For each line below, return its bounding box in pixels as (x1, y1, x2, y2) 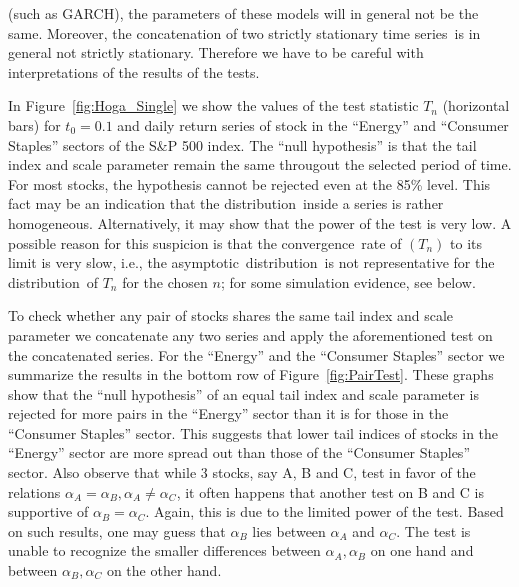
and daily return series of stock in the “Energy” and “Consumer (117, 114, 509, 135)
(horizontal (442, 95, 510, 116)
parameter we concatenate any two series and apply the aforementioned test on (8, 324, 493, 345)
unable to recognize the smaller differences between (8, 540, 321, 561)
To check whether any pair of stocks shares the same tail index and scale (8, 305, 454, 326)
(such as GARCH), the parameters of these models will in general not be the (8, 3, 479, 23)
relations (8, 481, 61, 502)
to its (450, 232, 483, 253)
